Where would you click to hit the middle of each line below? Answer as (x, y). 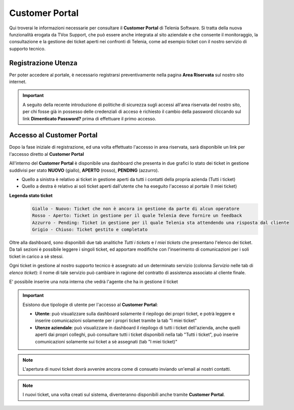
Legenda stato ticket (31, 195)
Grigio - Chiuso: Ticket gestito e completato (90, 229)
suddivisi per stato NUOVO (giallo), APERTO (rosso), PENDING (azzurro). (84, 170)
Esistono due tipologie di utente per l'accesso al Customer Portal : (90, 305)
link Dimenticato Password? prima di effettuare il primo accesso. (90, 118)
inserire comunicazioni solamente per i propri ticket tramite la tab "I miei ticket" (116, 320)
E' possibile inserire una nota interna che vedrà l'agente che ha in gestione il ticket (94, 282)
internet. (18, 82)
